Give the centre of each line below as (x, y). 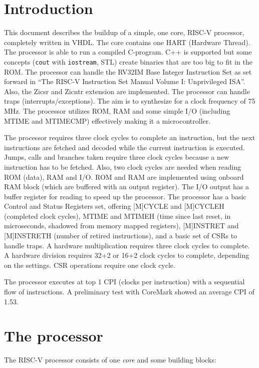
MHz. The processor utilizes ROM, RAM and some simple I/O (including (117, 110)
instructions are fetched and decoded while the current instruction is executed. (124, 147)
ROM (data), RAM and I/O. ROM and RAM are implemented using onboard (124, 176)
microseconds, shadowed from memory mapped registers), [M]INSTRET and (121, 226)
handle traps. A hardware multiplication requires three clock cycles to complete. (127, 245)
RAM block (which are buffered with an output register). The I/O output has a (126, 187)
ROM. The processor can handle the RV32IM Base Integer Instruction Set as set (128, 71)
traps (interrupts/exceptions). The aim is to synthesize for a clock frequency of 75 (130, 101)
